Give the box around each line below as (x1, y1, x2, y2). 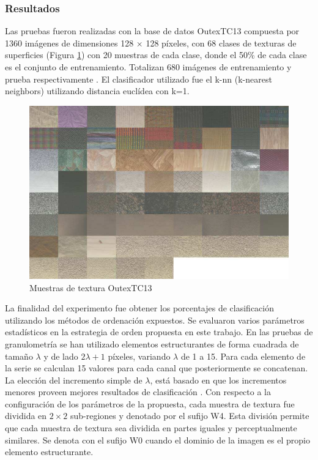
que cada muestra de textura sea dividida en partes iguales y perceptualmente (5, 421, 297, 434)
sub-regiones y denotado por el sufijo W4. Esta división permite (70, 409, 309, 422)
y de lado (43, 349, 78, 362)
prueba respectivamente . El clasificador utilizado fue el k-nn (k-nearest (5, 72, 272, 85)
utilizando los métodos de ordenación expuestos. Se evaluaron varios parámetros (5, 313, 305, 326)
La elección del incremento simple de (5, 373, 142, 386)
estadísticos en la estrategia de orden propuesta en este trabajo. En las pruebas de (5, 325, 313, 338)
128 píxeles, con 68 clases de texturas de (146, 36, 297, 49)
